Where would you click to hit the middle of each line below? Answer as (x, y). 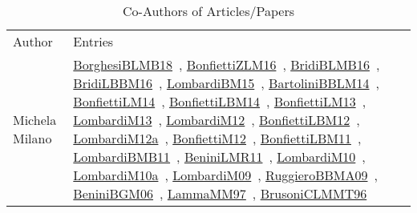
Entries (93, 41)
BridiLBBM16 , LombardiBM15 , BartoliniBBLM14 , (226, 83)
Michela (35, 120)
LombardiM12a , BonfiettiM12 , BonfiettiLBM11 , (217, 138)
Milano (32, 138)
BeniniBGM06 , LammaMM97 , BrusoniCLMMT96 (220, 193)
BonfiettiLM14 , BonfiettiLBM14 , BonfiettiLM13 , (220, 101)
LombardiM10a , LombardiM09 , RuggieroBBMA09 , (225, 175)
